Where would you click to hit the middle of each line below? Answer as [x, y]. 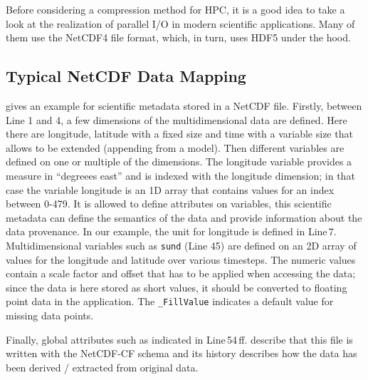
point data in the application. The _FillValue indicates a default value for [170, 301]
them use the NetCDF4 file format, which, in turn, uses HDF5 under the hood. [178, 37]
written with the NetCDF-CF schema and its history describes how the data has [182, 353]
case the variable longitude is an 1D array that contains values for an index [170, 189]
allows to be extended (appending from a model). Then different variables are [175, 147]
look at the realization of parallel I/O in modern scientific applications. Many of [180, 23]
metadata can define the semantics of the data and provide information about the [184, 217]
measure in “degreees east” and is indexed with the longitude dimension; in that [180, 175]
